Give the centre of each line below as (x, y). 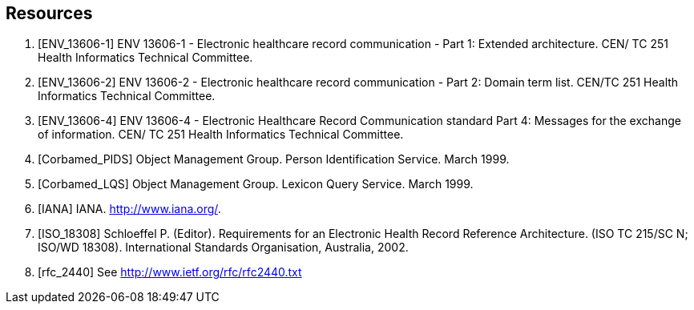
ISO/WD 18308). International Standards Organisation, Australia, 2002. (223, 248)
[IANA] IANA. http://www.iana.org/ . (129, 209)
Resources (49, 13)
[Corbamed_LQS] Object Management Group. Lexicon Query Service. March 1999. (256, 184)
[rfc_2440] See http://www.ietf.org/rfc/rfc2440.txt (170, 272)
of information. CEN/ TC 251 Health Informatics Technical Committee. (221, 135)
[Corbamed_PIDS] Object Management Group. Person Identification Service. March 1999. (274, 159)
